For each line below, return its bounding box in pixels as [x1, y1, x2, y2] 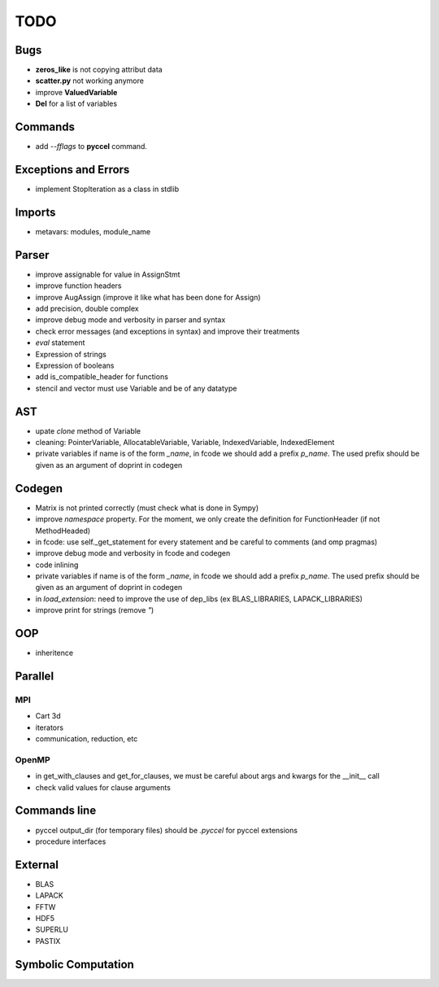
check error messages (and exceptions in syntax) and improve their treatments [35, 326, 300, 336]
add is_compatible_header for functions [35, 372, 168, 382]
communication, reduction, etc [35, 734, 138, 744]
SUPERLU [35, 924, 69, 935]
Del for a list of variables [35, 98, 118, 109]
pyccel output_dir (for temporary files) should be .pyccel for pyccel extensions [35, 825, 298, 835]
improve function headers [35, 281, 122, 290]
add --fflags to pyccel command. [35, 142, 148, 151]
